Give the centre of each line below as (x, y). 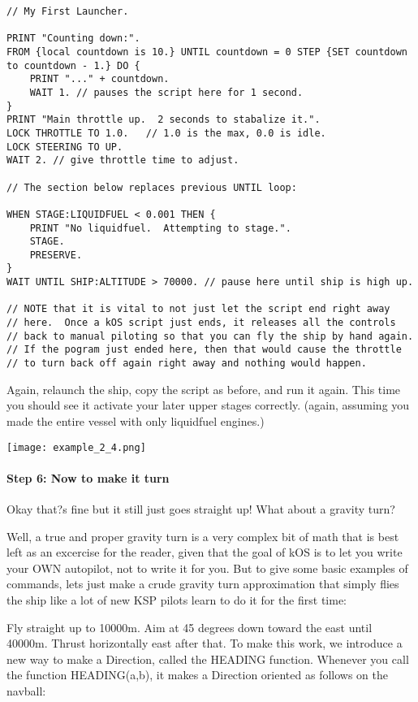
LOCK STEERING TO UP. (65, 147)
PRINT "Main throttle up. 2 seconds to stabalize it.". (164, 120)
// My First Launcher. (68, 11)
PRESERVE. (56, 255)
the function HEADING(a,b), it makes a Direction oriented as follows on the (197, 675)
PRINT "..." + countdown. (99, 79)
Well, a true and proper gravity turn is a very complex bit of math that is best (203, 536)
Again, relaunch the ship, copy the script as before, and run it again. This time (204, 389)
